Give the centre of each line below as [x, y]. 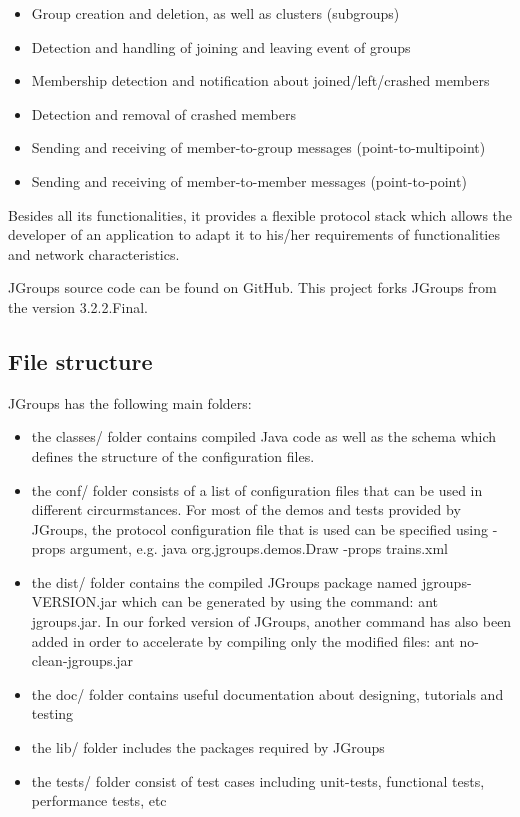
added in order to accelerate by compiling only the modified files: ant [243, 640]
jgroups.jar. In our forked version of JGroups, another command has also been [271, 621]
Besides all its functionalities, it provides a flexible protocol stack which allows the [260, 214]
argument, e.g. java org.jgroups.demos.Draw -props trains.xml [259, 548]
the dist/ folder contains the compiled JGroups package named [224, 581]
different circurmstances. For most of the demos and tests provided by [246, 509]
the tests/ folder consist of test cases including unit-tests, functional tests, [258, 780]
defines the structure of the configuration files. [173, 455]
